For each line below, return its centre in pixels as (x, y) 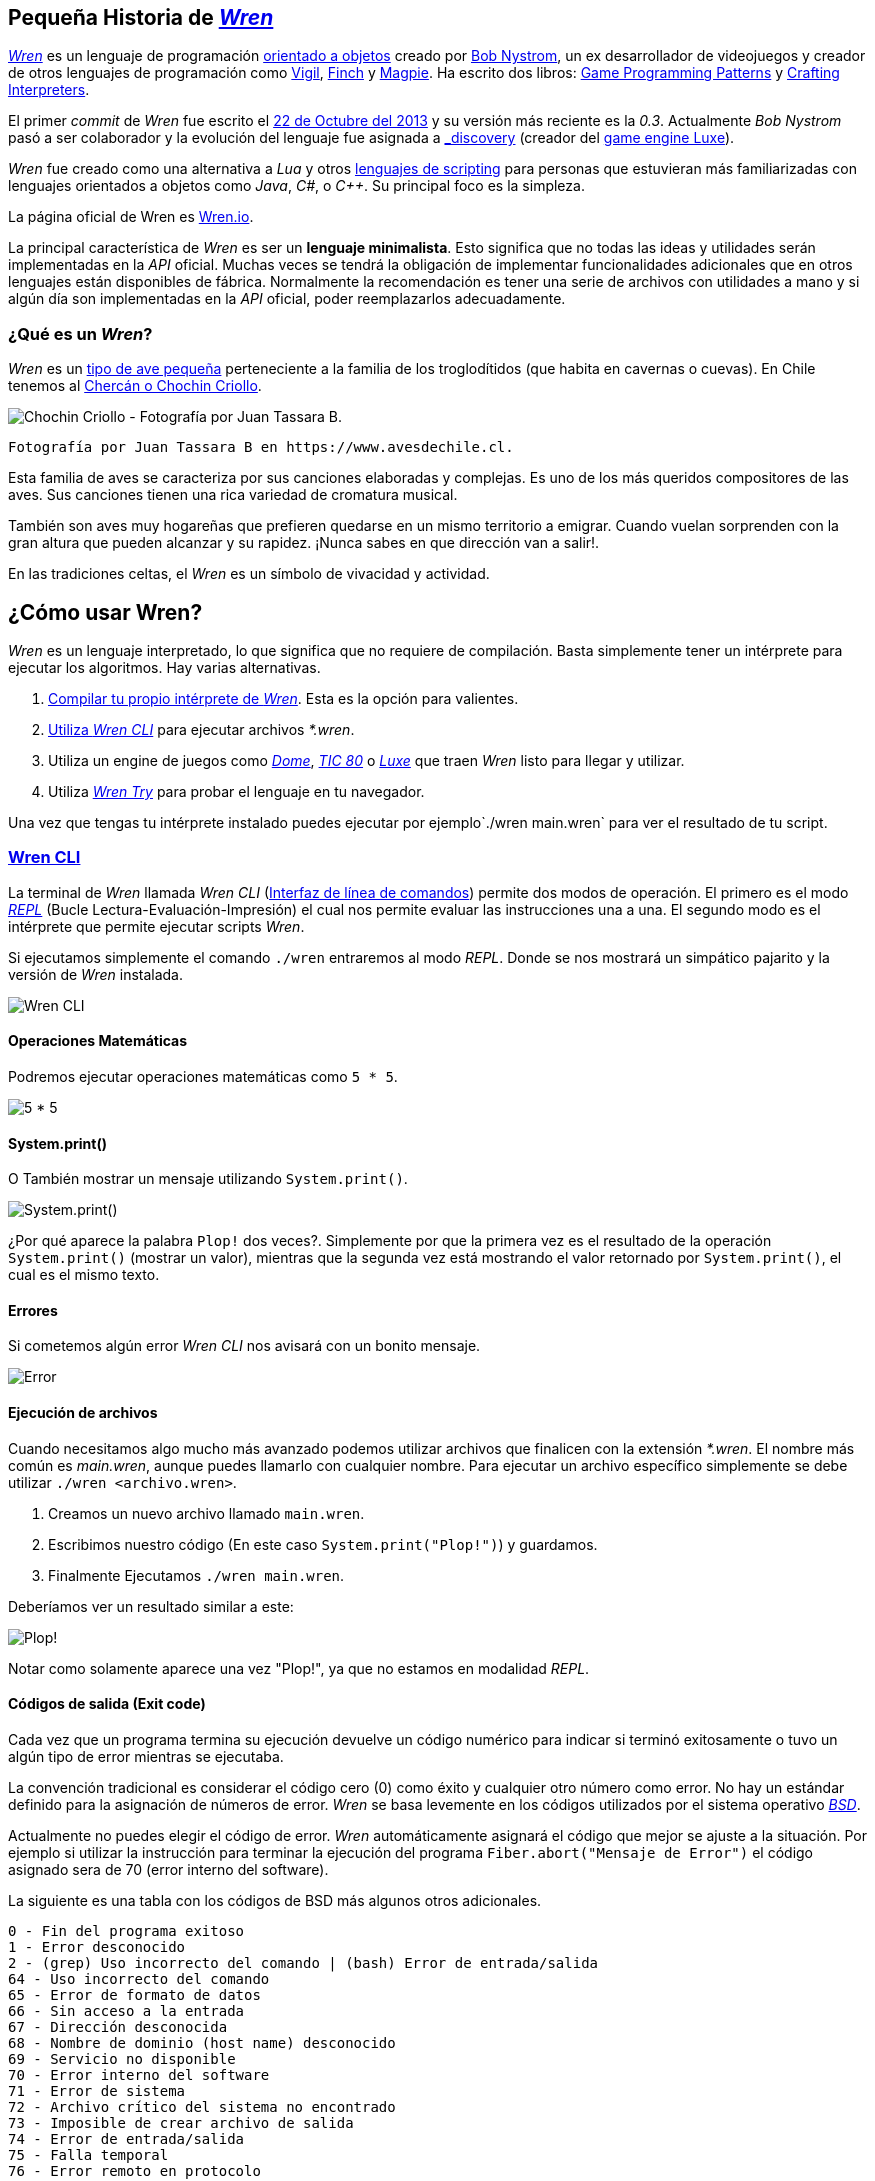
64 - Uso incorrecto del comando (139, 1978)
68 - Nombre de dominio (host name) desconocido (202, 2042)
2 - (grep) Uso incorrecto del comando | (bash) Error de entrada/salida (303, 1962)
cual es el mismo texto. (84, 1275)
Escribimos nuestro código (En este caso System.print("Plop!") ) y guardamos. (323, 1544)
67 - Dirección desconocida (118, 2026)
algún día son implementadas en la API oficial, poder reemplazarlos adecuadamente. (287, 299)
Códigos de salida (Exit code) (107, 1704)
